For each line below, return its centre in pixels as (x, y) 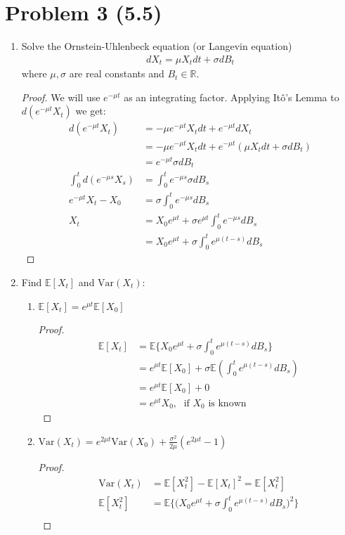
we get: (91, 111)
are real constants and (117, 73)
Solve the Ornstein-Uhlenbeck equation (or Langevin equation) (157, 46)
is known (227, 403)
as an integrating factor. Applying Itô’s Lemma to (232, 97)
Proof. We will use (61, 97)
